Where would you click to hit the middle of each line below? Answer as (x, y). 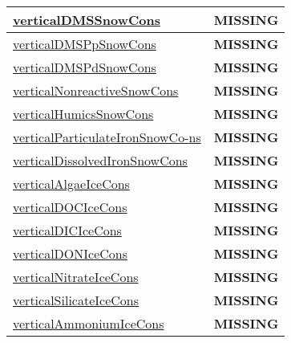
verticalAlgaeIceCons (71, 184)
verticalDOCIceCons (70, 207)
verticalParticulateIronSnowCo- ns (107, 137)
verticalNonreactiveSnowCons (96, 90)
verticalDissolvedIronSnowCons (100, 160)
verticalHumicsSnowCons (83, 114)
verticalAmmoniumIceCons (89, 323)
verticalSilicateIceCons (76, 300)
